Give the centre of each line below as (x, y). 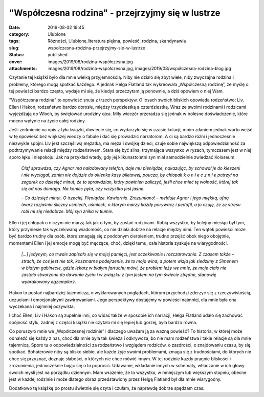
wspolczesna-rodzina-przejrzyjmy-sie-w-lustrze (97, 48)
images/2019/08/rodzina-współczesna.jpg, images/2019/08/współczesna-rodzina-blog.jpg (140, 68)
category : (19, 34)
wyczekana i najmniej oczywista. (42, 306)
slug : (14, 48)
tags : (14, 41)
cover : (16, 62)
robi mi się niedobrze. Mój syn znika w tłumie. (67, 211)
